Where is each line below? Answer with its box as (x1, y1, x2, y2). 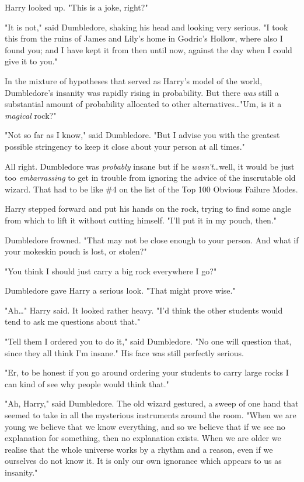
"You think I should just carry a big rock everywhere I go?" (5, 264, 217, 277)
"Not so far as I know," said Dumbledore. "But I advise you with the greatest (5, 129, 280, 141)
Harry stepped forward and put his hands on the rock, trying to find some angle (5, 202, 291, 215)
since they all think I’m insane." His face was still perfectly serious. (5, 346, 244, 359)
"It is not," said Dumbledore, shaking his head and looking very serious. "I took (5, 20, 288, 33)
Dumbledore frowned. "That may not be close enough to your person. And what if (5, 233, 299, 246)
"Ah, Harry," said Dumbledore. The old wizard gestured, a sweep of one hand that (5, 397, 299, 409)
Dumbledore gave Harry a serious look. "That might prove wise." (5, 284, 236, 297)
